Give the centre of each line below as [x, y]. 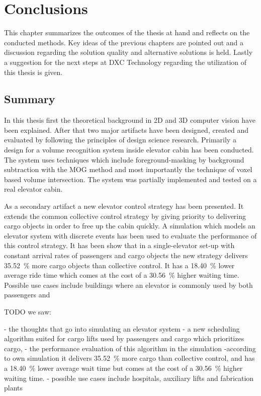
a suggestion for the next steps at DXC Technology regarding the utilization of [125, 62]
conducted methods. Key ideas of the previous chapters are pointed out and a [124, 42]
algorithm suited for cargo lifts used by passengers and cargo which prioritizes [124, 338]
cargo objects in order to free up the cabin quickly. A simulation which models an [130, 226]
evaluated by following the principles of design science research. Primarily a [120, 140]
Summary [30, 99]
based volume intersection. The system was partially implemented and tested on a [130, 179]
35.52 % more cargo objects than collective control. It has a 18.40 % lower [119, 265]
